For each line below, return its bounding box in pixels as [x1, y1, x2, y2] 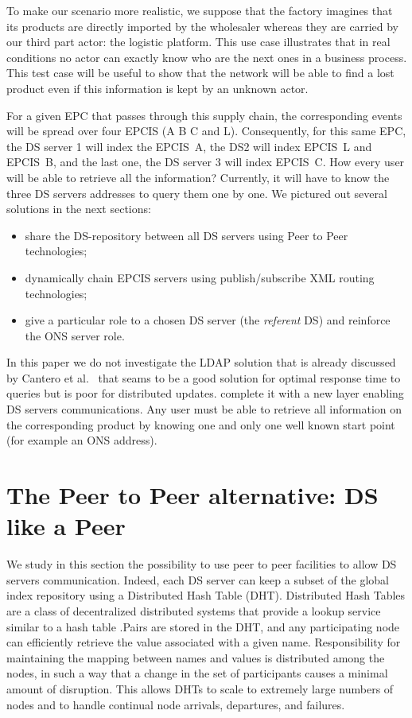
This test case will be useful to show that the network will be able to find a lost [6, 64, 395, 81]
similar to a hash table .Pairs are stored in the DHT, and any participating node [6, 618, 400, 635]
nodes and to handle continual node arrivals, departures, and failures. [6, 696, 345, 712]
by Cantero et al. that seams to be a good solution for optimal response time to [6, 369, 401, 386]
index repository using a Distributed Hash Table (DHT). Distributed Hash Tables [6, 587, 406, 604]
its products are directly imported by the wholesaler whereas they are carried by [6, 17, 398, 34]
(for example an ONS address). [6, 432, 157, 448]
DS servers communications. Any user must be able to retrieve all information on [6, 401, 402, 417]
